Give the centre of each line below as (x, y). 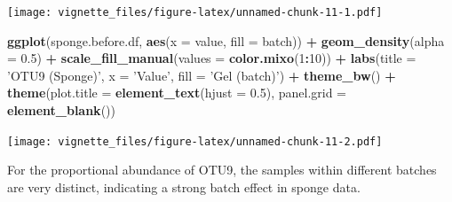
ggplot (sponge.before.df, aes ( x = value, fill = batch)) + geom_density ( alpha (226, 40)
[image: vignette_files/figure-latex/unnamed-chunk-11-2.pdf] (195, 141)
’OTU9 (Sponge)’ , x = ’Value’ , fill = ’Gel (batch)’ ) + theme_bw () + (202, 75)
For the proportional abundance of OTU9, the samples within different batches (222, 170)
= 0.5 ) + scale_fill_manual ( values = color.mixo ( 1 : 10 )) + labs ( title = (212, 58)
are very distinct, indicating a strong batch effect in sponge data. (184, 186)
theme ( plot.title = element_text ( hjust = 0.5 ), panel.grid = (177, 93)
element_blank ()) (61, 110)
